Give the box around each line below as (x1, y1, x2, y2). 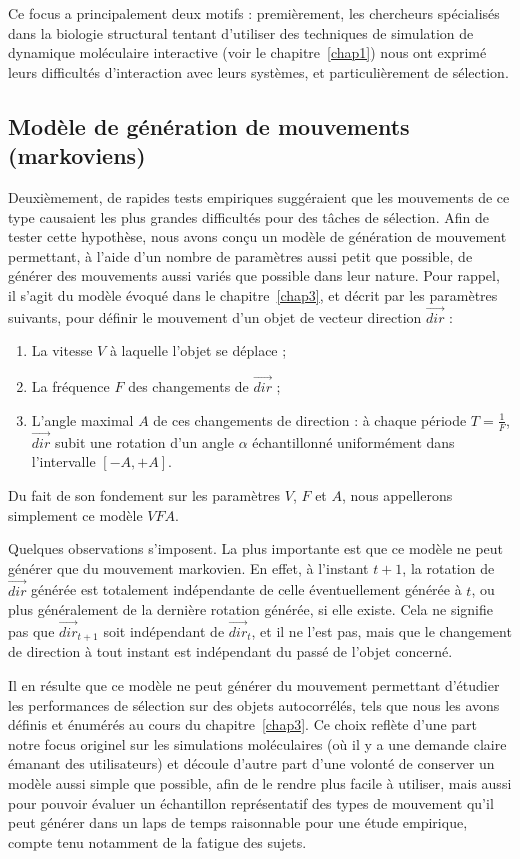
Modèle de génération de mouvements (8, 110, 410, 141)
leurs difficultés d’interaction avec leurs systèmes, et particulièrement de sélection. (8, 61, 509, 82)
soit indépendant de (103, 620, 225, 641)
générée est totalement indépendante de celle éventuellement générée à (31, 579, 462, 600)
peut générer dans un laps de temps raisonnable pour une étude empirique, (8, 812, 468, 833)
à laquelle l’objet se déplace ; (109, 340, 287, 361)
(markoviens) (8, 140, 146, 171)
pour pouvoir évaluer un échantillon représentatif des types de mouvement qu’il (8, 792, 494, 813)
